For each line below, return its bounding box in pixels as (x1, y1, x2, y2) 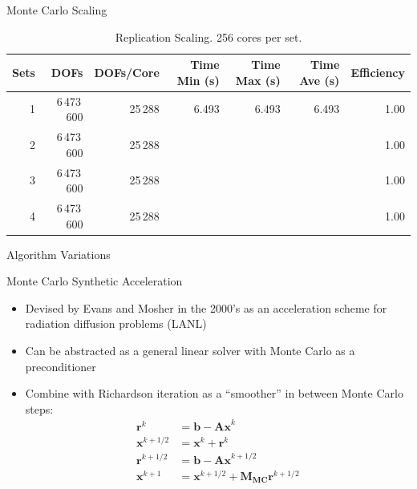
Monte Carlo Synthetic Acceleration (6, 273, 183, 289)
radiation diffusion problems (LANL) (25, 315, 207, 332)
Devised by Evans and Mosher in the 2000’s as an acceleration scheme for (25, 299, 387, 316)
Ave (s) (299, 71, 340, 88)
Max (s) (235, 71, 281, 88)
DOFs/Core (94, 63, 160, 80)
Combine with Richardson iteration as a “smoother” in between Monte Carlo (25, 385, 403, 402)
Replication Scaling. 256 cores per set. (115, 28, 302, 45)
